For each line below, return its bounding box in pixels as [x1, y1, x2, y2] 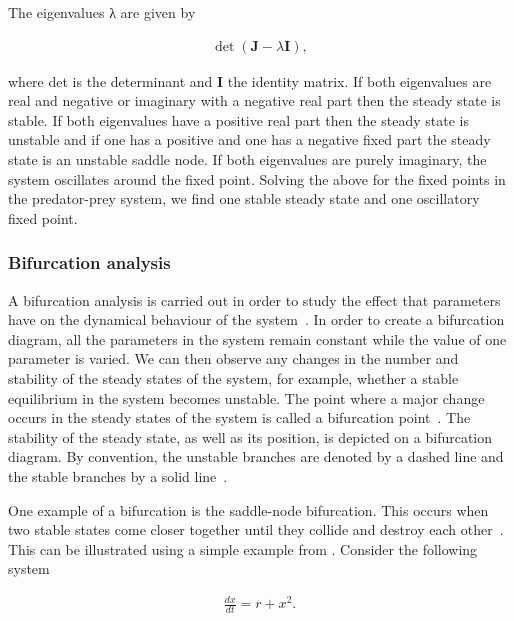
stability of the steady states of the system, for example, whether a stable [8, 367, 459, 388]
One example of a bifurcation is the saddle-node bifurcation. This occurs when [8, 499, 489, 520]
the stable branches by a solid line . [8, 465, 228, 486]
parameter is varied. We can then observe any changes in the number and [8, 348, 459, 369]
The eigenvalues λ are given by [8, 2, 196, 22]
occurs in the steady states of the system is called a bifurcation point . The [8, 407, 471, 428]
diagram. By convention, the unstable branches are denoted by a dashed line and [8, 446, 504, 467]
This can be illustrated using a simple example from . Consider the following [8, 538, 478, 559]
